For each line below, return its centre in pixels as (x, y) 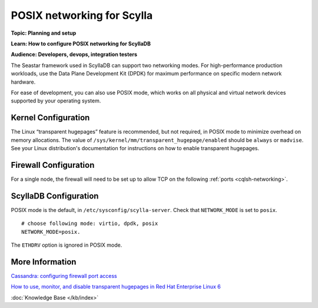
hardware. (23, 82)
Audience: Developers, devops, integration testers (74, 54)
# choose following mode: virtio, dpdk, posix (90, 223)
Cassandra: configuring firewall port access (64, 276)
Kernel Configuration (50, 118)
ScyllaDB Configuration (55, 196)
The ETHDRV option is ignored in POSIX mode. (67, 245)
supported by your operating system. (56, 101)
